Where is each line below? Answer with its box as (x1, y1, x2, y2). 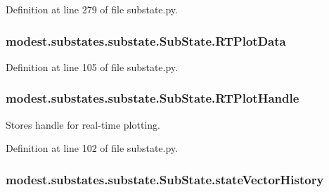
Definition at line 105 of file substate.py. (6, 59, 178, 74)
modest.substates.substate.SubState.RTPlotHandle (6, 89, 299, 107)
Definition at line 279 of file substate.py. (6, 2, 178, 16)
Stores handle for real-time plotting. (6, 117, 160, 132)
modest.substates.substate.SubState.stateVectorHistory (6, 170, 324, 188)
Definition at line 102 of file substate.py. (6, 141, 178, 155)
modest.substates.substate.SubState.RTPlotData (6, 32, 286, 49)
